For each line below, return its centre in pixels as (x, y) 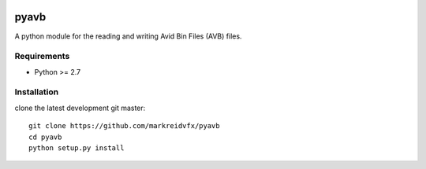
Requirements (42, 57)
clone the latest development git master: (80, 108)
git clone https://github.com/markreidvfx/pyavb (124, 126)
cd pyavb (45, 137)
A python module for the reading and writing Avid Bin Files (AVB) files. (128, 36)
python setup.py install (77, 148)
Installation (37, 92)
